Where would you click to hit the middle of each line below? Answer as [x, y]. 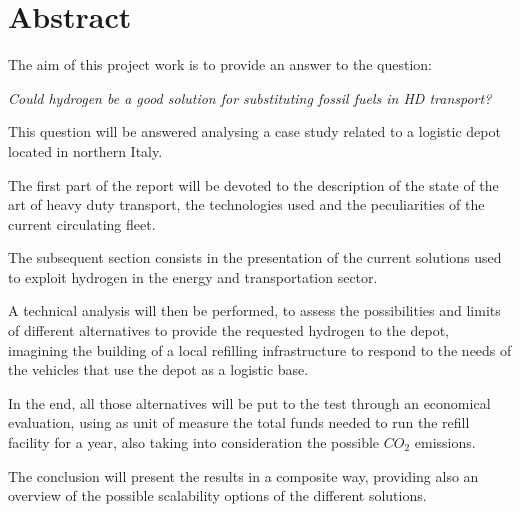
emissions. [445, 442]
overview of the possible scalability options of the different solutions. [217, 495]
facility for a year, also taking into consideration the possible [194, 442]
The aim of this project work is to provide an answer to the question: [220, 64]
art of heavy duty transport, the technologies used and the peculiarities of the [246, 204]
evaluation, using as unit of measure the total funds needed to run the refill [239, 422]
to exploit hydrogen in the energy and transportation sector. [193, 276]
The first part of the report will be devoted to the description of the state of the [253, 184]
